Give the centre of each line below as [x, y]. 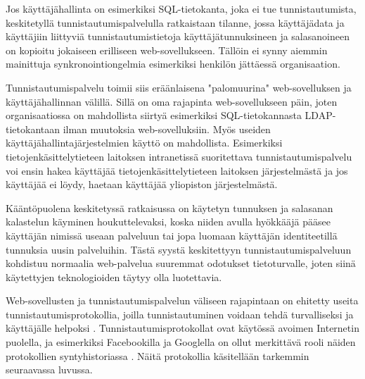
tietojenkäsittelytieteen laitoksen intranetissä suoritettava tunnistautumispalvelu [179, 156]
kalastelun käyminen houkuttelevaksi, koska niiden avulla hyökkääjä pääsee [168, 222]
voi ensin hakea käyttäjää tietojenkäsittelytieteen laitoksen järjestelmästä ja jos [177, 170]
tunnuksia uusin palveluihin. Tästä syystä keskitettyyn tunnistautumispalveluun [179, 249]
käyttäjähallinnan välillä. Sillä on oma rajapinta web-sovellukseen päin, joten [172, 101]
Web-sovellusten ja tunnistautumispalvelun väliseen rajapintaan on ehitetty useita [182, 300]
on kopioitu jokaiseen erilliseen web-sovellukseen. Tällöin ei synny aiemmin [167, 50]
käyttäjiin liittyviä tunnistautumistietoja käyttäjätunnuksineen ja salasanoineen [178, 36]
